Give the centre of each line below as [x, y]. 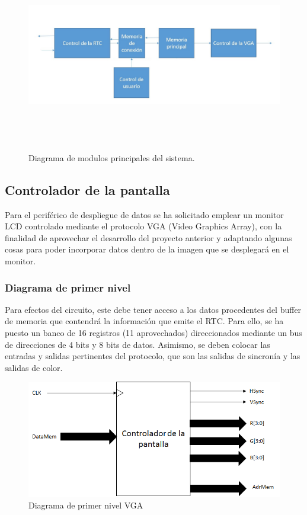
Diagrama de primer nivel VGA [86, 505]
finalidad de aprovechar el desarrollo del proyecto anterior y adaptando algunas [148, 237]
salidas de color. [34, 367]
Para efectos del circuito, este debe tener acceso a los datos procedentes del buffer [153, 309]
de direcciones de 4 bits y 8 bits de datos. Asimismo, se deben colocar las [137, 344]
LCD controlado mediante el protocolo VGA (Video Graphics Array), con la [143, 226]
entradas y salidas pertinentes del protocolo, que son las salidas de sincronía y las [153, 356]
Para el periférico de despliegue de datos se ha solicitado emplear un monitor [144, 214]
